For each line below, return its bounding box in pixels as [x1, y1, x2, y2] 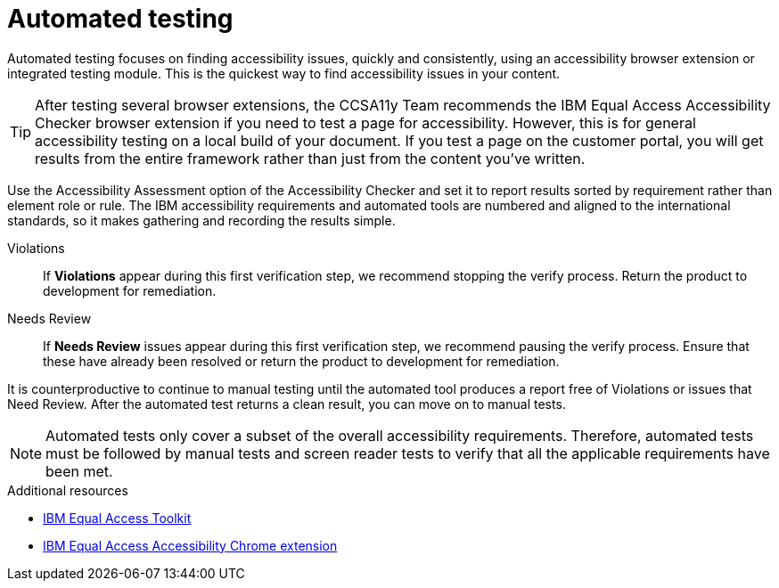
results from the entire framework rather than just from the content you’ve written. [35, 149, 586, 167]
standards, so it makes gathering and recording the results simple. [7, 212, 396, 228]
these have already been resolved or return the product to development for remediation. [43, 353, 560, 369]
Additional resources [7, 482, 128, 498]
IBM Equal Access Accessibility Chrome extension [43, 537, 338, 553]
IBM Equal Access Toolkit [43, 510, 192, 526]
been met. [45, 461, 113, 480]
